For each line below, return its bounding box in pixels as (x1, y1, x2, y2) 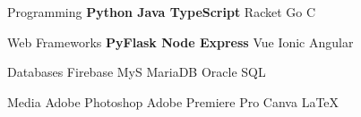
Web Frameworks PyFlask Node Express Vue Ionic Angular (7, 32, 354, 51)
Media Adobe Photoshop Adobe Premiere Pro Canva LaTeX (7, 92, 340, 111)
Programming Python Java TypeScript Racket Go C (7, 3, 316, 21)
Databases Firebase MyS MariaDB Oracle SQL (7, 63, 266, 81)
